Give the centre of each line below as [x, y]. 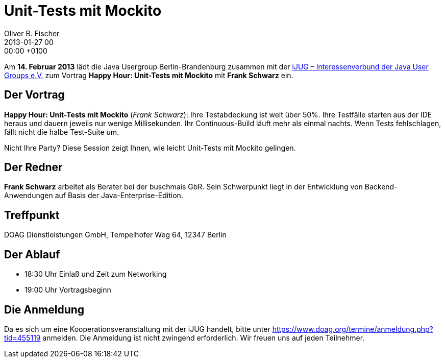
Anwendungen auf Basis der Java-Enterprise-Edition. [94, 196]
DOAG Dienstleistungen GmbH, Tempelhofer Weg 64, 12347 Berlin [115, 235]
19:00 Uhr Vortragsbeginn [68, 290]
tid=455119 [22, 337]
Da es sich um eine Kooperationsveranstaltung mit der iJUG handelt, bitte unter [137, 329]
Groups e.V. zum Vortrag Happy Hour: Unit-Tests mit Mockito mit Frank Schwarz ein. [149, 75]
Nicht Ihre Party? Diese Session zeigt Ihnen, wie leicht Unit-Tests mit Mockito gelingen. [150, 148]
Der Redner [33, 167]
